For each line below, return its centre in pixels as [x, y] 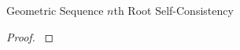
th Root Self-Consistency [174, 10]
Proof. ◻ [30, 36]
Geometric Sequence [55, 10]
